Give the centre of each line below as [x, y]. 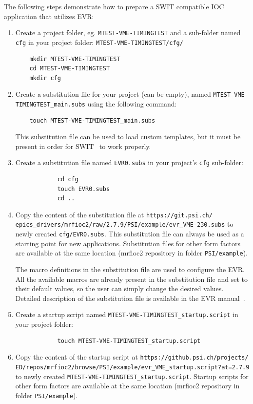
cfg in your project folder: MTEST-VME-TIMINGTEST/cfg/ [99, 42]
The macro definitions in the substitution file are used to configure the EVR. [130, 269]
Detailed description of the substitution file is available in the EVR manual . [130, 298]
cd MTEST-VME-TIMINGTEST [70, 69]
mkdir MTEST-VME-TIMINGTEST [75, 59]
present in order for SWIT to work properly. [83, 146]
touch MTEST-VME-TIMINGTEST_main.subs [92, 120]
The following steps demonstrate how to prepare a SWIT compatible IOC [114, 6]
